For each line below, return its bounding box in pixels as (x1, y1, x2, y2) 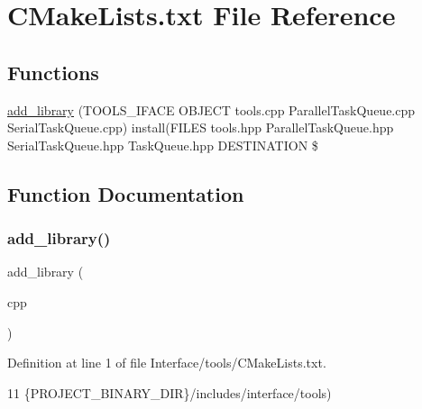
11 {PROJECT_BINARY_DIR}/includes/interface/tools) (7, 383, 332, 402)
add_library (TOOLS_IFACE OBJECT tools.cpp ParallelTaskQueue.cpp (7, 100, 416, 119)
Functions (7, 58, 99, 86)
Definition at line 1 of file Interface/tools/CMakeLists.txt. (7, 353, 326, 372)
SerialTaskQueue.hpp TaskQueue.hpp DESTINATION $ (7, 135, 318, 154)
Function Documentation (7, 179, 244, 207)
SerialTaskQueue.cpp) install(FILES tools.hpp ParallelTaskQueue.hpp (7, 118, 394, 137)
